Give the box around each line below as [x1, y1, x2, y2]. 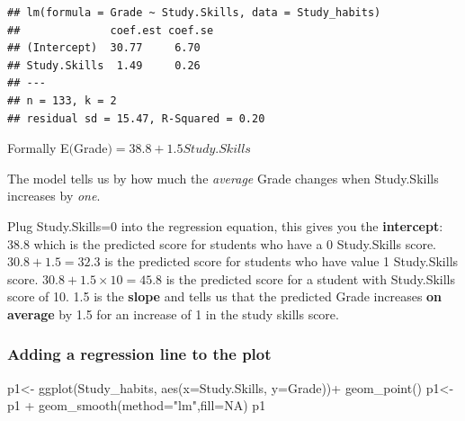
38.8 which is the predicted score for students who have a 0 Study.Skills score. [7, 234, 436, 253]
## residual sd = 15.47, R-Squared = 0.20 [7, 112, 265, 125]
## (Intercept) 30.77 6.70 [7, 41, 201, 55]
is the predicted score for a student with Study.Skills [165, 269, 456, 288]
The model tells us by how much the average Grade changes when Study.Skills [7, 168, 439, 187]
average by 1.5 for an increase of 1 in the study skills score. [7, 304, 339, 323]
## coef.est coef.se [7, 23, 214, 37]
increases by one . [7, 186, 101, 205]
